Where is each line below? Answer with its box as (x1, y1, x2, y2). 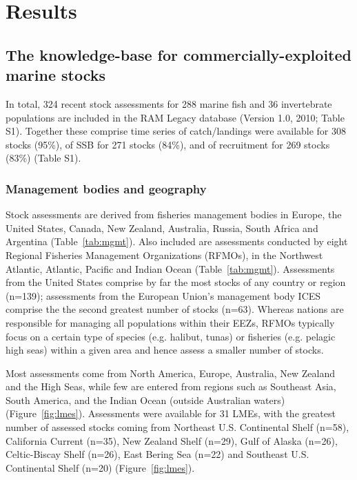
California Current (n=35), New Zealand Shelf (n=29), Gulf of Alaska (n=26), (6, 433, 338, 448)
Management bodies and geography (6, 180, 207, 197)
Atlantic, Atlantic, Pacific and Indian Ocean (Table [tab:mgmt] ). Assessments (6, 261, 335, 276)
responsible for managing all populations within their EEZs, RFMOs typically (6, 315, 335, 329)
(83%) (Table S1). (6, 151, 81, 165)
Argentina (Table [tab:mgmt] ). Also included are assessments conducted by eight (6, 234, 348, 249)
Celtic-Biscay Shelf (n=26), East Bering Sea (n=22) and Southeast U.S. (6, 447, 309, 461)
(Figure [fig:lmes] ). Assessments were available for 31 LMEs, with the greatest (6, 406, 336, 421)
